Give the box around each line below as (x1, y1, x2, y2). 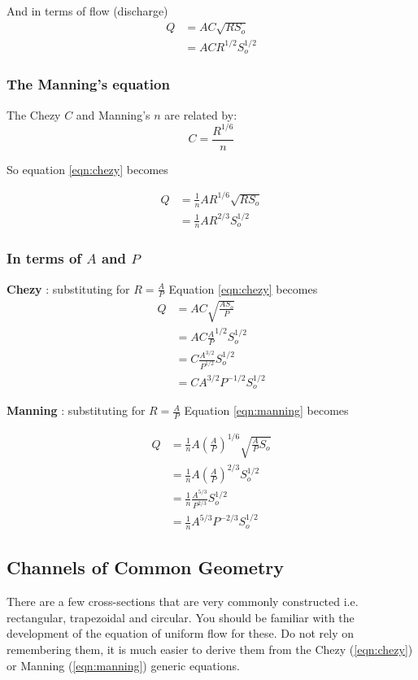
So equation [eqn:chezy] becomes (7, 160, 168, 177)
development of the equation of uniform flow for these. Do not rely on (7, 625, 355, 642)
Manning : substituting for (7, 402, 146, 419)
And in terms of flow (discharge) (7, 2, 168, 19)
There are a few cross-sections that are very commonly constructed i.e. (7, 593, 359, 610)
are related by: (164, 106, 237, 123)
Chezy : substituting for (7, 280, 130, 297)
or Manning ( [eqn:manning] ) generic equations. (7, 656, 240, 673)
